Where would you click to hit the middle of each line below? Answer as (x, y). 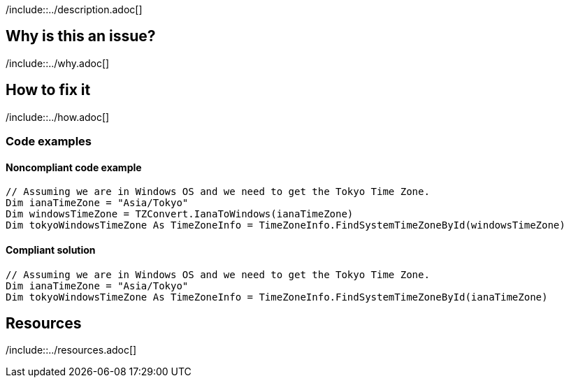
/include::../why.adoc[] (58, 63)
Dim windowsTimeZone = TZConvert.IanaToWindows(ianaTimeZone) (180, 214)
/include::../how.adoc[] (58, 117)
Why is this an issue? (81, 36)
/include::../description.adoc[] (74, 9)
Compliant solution (51, 250)
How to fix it (48, 90)
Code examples (49, 142)
